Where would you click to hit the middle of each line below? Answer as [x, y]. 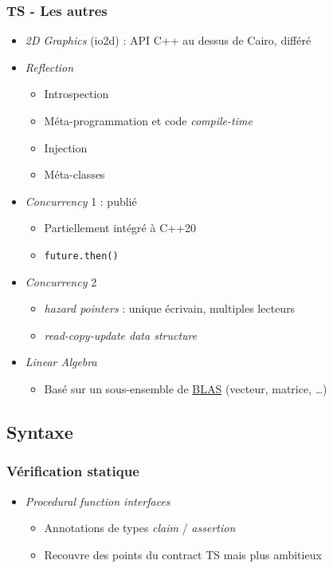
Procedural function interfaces [98, 501]
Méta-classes [74, 174]
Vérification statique [73, 471]
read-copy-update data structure [121, 335]
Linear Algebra [61, 362]
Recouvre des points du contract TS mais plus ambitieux [183, 554]
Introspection [76, 94]
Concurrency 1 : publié [81, 201]
